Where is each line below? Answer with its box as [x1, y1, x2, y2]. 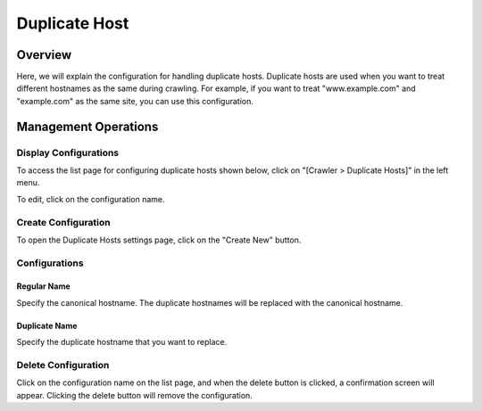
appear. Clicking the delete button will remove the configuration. [16, 390, 253, 400]
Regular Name [16, 281, 71, 292]
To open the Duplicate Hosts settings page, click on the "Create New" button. [16, 234, 302, 245]
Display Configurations [16, 146, 120, 159]
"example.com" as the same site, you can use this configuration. [16, 95, 253, 106]
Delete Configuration [16, 359, 110, 372]
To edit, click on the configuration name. [16, 193, 165, 204]
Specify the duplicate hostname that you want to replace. [16, 337, 228, 348]
